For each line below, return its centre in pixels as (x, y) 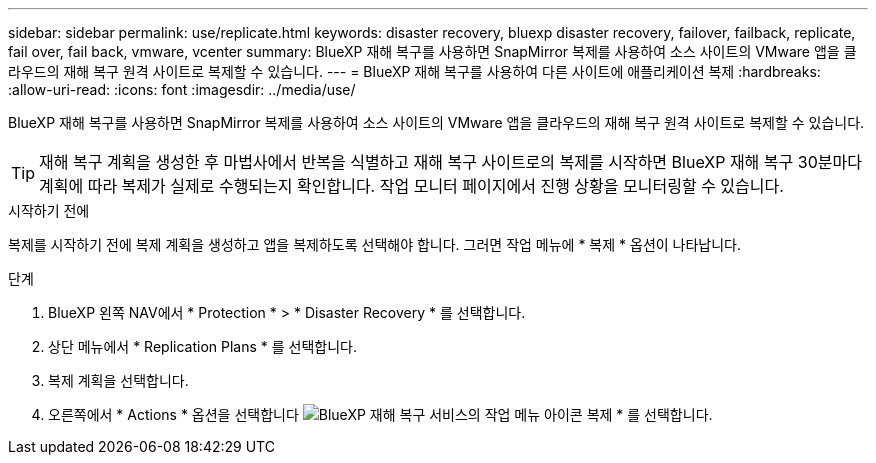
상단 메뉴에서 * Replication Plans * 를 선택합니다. (202, 346)
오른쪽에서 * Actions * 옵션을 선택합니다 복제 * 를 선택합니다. (380, 414)
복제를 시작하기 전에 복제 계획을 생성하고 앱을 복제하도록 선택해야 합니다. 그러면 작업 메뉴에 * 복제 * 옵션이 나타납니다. (375, 244)
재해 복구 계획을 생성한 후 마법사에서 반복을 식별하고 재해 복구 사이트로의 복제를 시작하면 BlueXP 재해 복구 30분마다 (450, 162)
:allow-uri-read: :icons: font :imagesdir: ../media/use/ (182, 89)
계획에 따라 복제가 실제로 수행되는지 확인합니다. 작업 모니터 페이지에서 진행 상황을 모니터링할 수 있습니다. (411, 186)
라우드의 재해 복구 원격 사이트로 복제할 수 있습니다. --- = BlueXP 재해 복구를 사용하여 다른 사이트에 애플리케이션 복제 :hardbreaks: (414, 71)
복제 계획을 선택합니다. (118, 380)
